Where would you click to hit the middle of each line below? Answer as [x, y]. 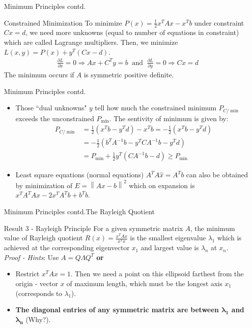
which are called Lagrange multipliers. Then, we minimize [91, 42]
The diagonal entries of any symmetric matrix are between [117, 310]
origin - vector [37, 283]
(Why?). [38, 319]
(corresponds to [39, 293]
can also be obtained [217, 175]
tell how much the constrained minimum [156, 108]
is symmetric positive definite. [129, 75]
